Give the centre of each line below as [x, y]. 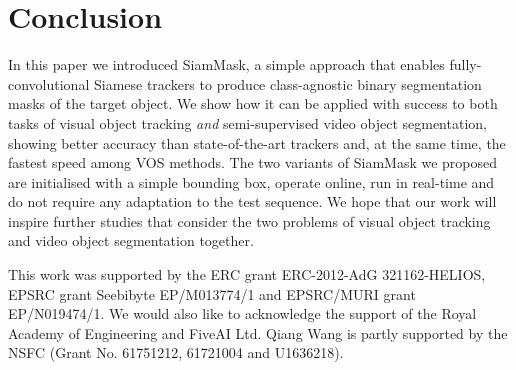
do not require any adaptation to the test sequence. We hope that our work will [252, 201]
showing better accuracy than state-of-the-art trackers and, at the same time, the [257, 142]
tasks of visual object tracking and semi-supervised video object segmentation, [247, 122]
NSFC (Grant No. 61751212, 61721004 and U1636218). [176, 352]
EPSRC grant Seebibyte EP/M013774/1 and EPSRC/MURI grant [212, 293]
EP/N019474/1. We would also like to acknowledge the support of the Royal [242, 313]
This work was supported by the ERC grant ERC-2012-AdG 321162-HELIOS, [247, 274]
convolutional [49, 83]
